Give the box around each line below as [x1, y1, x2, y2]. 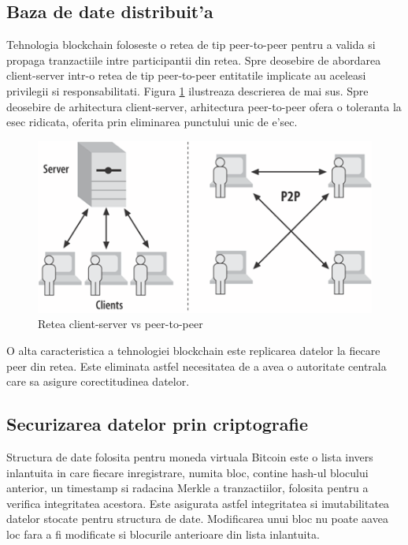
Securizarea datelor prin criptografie [6, 412, 308, 436]
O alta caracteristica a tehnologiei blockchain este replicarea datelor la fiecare [6, 342, 380, 358]
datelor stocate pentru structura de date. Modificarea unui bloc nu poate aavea [6, 510, 388, 527]
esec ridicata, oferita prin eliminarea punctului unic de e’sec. [6, 114, 298, 130]
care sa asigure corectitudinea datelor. [6, 373, 190, 390]
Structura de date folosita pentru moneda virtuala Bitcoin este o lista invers [6, 448, 373, 465]
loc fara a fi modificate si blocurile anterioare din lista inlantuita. [6, 525, 320, 542]
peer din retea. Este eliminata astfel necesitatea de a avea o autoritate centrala [6, 357, 387, 374]
